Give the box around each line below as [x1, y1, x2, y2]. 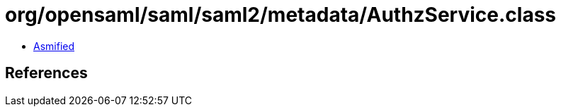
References [5, 64, 88, 82]
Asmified [33, 39, 75, 52]
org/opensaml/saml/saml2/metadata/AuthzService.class [5, 3, 557, 27]
